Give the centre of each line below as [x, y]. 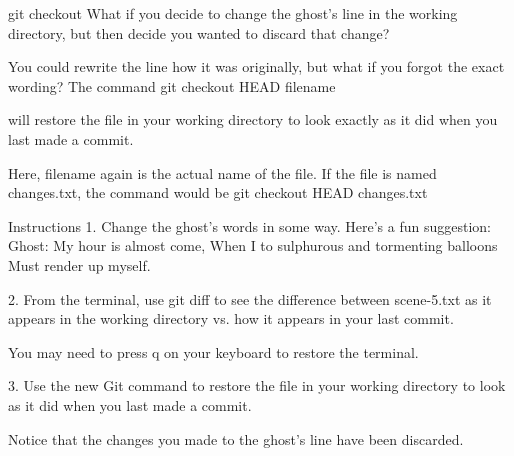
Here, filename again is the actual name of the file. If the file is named [222, 172]
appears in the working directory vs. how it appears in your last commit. [231, 318]
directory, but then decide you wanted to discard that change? [199, 32]
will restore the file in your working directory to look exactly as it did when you [253, 119]
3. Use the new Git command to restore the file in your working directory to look [257, 385]
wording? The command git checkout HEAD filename [172, 85]
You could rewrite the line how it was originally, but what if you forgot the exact [256, 66]
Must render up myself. [79, 264]
